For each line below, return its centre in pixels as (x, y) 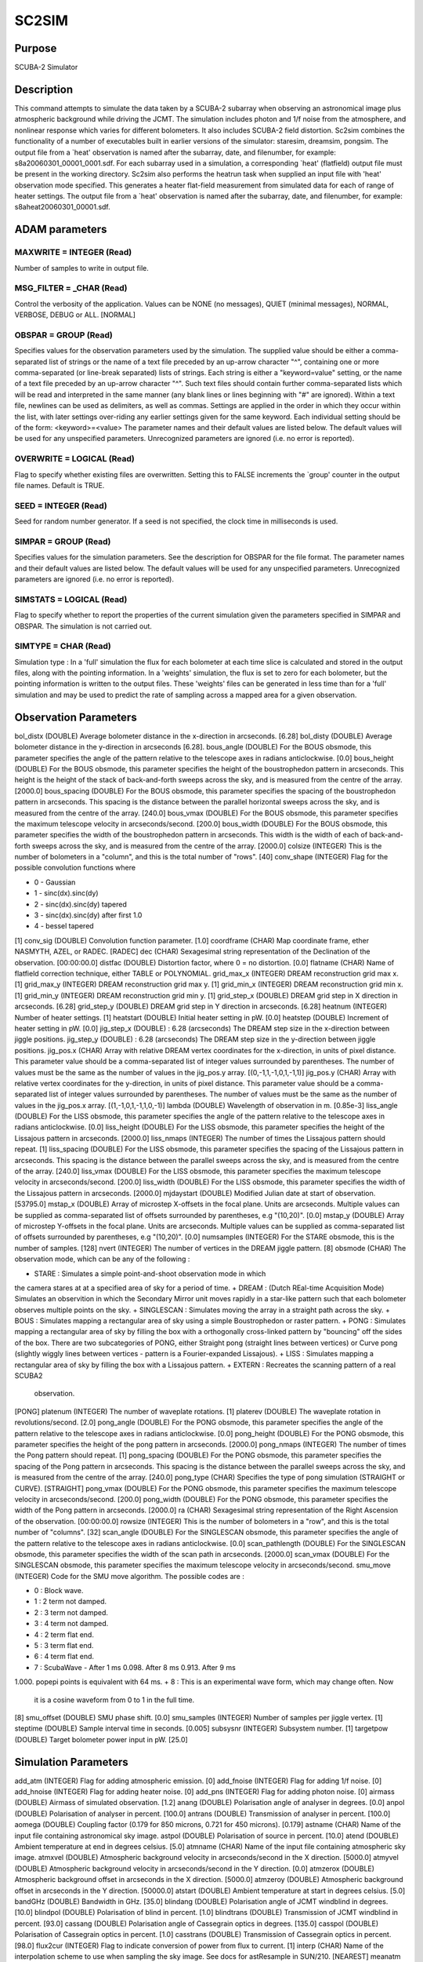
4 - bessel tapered (64, 926)
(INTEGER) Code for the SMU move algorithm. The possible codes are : (129, 1576)
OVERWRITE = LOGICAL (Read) (74, 459)
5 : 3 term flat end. (64, 1646)
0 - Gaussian (55, 882)
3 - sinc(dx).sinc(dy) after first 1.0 (88, 915)
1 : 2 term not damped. (70, 1602)
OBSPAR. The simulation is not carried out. (83, 626)
